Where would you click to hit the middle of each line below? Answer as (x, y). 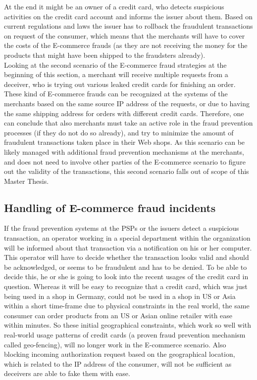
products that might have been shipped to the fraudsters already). (105, 55)
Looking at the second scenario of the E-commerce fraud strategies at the (115, 64)
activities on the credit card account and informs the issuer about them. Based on (128, 16)
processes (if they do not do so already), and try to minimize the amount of (119, 132)
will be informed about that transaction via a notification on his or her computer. (128, 247)
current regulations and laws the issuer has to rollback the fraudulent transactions (128, 26)
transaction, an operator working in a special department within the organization (127, 238)
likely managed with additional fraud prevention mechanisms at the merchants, (124, 151)
